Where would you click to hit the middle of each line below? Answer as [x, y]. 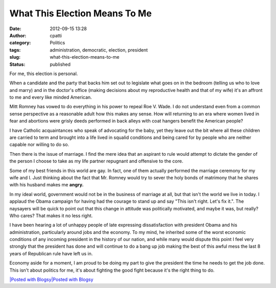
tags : [15, 50]
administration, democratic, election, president [99, 50]
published [60, 64]
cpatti [56, 35]
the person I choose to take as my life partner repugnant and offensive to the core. [96, 161]
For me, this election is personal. [44, 74]
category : [20, 43]
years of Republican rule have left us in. [51, 253]
